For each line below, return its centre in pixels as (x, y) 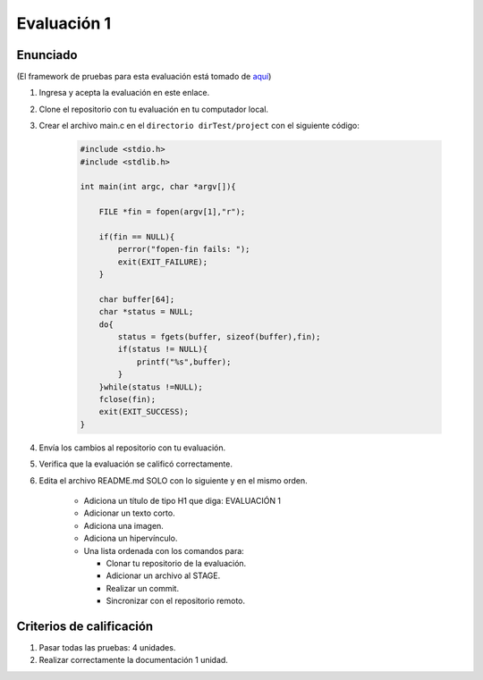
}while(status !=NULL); (151, 387)
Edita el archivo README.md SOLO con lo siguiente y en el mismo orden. (173, 480)
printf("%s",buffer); (184, 361)
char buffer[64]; (137, 299)
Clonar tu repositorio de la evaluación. (176, 563)
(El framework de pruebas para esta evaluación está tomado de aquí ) (144, 77)
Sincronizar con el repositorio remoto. (176, 601)
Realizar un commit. (142, 588)
